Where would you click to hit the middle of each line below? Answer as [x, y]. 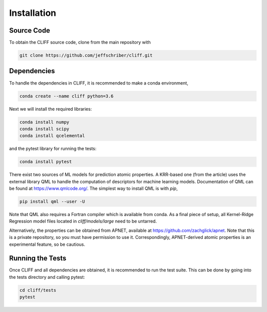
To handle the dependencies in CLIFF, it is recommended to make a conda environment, [99, 83]
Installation [33, 13]
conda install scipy [44, 129]
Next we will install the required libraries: [50, 109]
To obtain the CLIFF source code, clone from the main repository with [80, 43]
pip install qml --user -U [52, 201]
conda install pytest [46, 162]
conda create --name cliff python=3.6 [67, 96]
